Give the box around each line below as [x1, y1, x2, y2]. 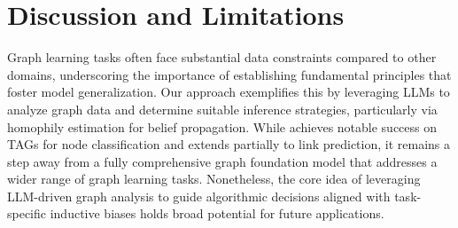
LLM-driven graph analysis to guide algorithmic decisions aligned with [7, 186, 391, 205]
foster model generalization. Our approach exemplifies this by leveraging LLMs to [7, 83, 450, 101]
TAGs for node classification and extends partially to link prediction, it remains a [7, 135, 451, 153]
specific [7, 204, 47, 223]
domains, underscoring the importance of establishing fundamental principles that [7, 65, 452, 83]
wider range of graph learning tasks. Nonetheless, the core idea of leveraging [7, 169, 421, 188]
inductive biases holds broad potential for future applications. [50, 204, 384, 223]
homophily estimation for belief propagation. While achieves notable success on [7, 117, 438, 136]
